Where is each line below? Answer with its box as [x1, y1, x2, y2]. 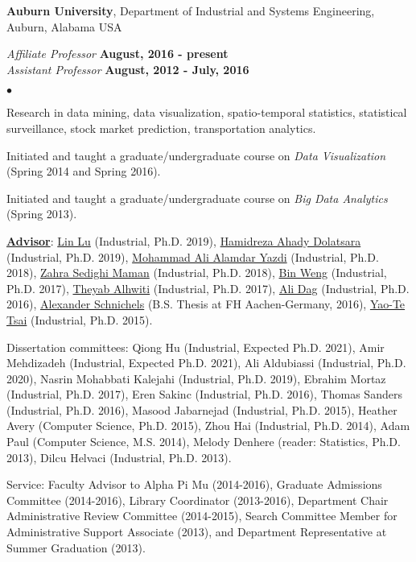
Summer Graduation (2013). [6, 539, 146, 556]
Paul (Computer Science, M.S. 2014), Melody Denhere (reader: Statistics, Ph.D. [6, 433, 401, 450]
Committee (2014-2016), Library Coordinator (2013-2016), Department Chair [6, 491, 389, 508]
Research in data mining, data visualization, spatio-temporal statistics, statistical [6, 104, 407, 121]
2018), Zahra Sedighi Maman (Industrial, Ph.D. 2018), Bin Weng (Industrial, [6, 264, 387, 281]
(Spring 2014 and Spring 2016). [6, 163, 161, 180]
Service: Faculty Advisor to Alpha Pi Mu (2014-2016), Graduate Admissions [6, 476, 382, 493]
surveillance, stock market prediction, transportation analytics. [6, 119, 316, 136]
